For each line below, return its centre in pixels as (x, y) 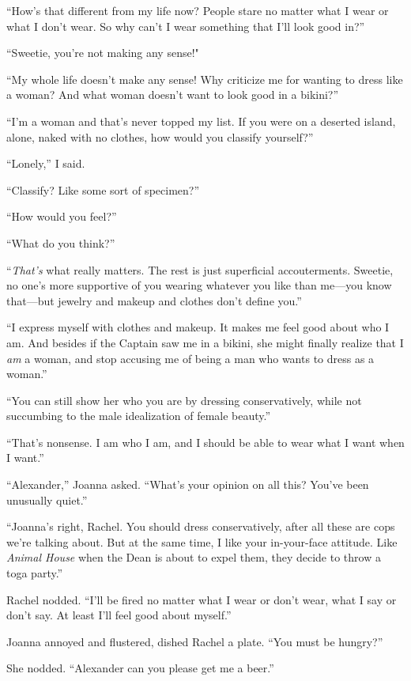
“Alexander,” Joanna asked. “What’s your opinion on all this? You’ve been (188, 484)
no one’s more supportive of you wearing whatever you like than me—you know (199, 285)
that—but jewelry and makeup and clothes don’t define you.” (154, 300)
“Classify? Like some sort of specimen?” (103, 189)
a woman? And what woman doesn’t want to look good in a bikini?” (173, 95)
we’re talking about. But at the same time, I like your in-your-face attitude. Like (202, 541)
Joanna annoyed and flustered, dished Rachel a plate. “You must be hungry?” (195, 641)
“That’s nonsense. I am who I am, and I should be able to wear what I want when (205, 442)
